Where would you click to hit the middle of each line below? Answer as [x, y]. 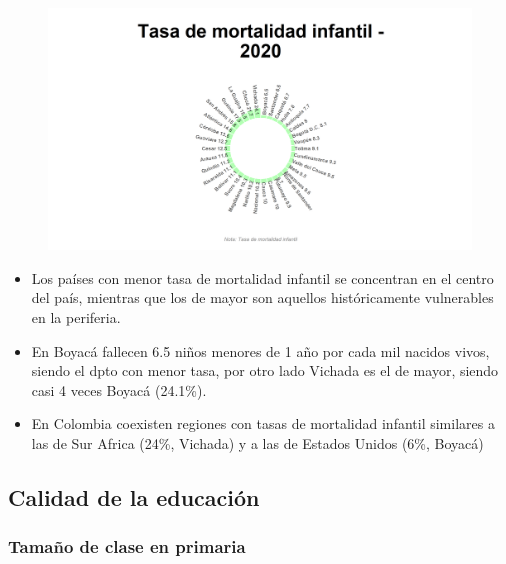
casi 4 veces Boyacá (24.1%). [119, 389]
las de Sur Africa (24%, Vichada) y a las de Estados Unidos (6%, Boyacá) [257, 442]
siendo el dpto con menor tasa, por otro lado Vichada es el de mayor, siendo [265, 370]
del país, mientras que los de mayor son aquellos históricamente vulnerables [262, 297]
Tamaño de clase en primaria [127, 546]
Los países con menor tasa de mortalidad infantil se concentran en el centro [262, 277]
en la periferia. [76, 317]
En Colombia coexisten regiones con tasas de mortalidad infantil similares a [263, 423]
